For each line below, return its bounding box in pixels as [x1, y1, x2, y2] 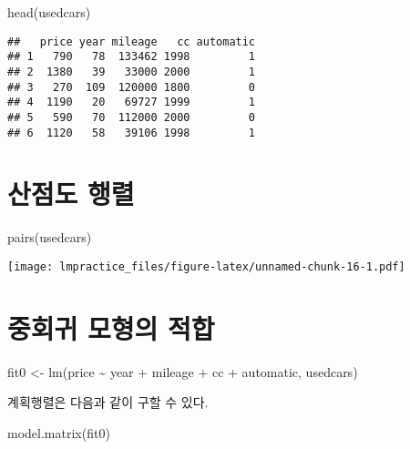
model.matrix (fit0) [7, 423, 110, 442]
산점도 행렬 [7, 175, 135, 212]
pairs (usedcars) [7, 228, 92, 247]
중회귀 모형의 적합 [7, 309, 215, 346]
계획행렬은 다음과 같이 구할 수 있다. [7, 393, 209, 412]
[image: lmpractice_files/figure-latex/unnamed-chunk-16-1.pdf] [7, 260, 405, 273]
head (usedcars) [7, 3, 91, 21]
